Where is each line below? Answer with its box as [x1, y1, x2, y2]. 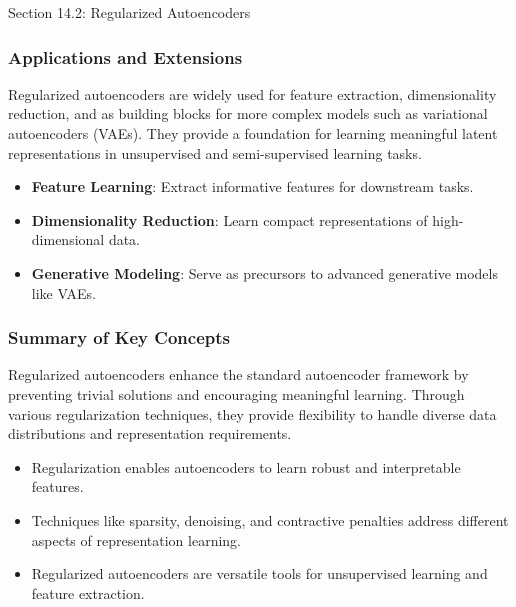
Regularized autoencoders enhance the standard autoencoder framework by [8, 364, 469, 385]
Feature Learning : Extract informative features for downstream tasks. [31, 176, 474, 197]
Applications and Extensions [8, 44, 243, 69]
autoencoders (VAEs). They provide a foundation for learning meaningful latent [8, 123, 498, 143]
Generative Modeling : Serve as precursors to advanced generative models [31, 262, 498, 283]
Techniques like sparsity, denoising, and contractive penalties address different [31, 509, 509, 530]
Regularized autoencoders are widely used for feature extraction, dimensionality [8, 83, 497, 104]
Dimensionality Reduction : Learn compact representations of [31, 209, 428, 230]
